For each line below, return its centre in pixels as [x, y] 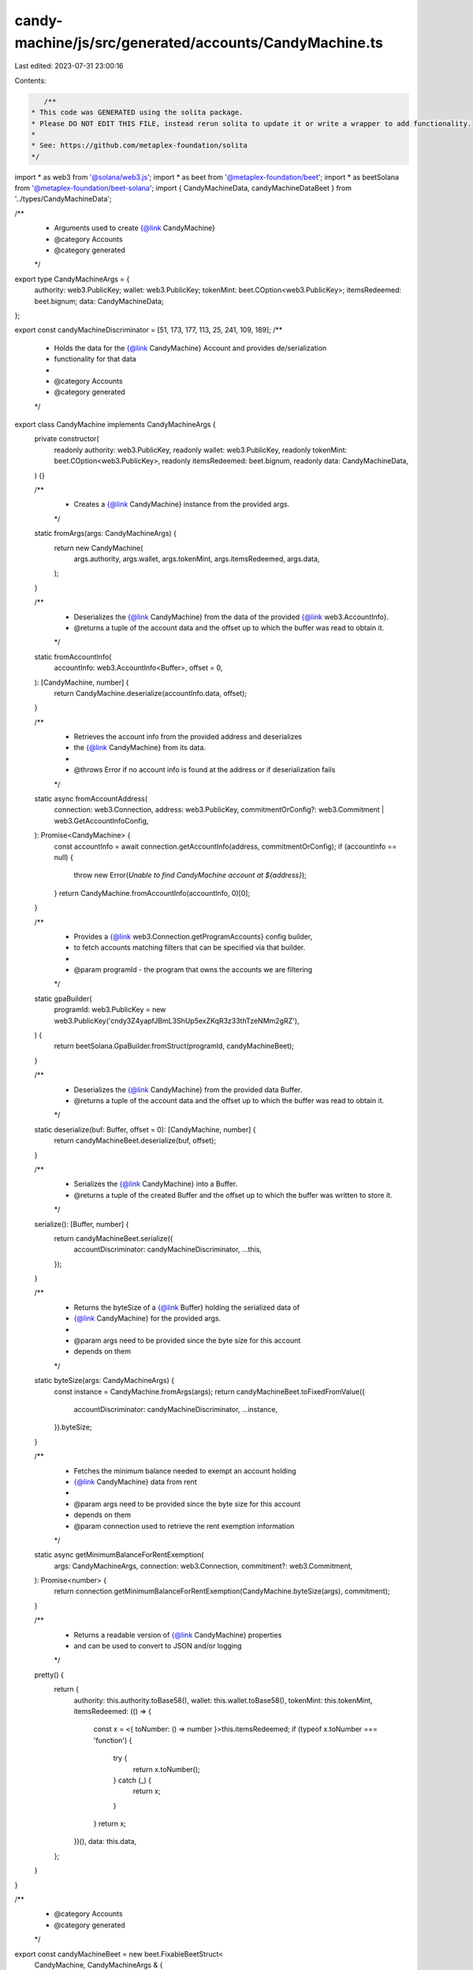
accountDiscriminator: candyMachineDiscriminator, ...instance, [176, 1409]
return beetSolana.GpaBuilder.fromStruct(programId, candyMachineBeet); [174, 1046]
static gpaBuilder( [63, 998]
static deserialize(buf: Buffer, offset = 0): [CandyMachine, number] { [145, 1129]
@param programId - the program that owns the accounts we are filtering [193, 970]
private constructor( [67, 439]
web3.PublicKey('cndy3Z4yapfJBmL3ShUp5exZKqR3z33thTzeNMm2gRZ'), [177, 1020]
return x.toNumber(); [166, 1769]
